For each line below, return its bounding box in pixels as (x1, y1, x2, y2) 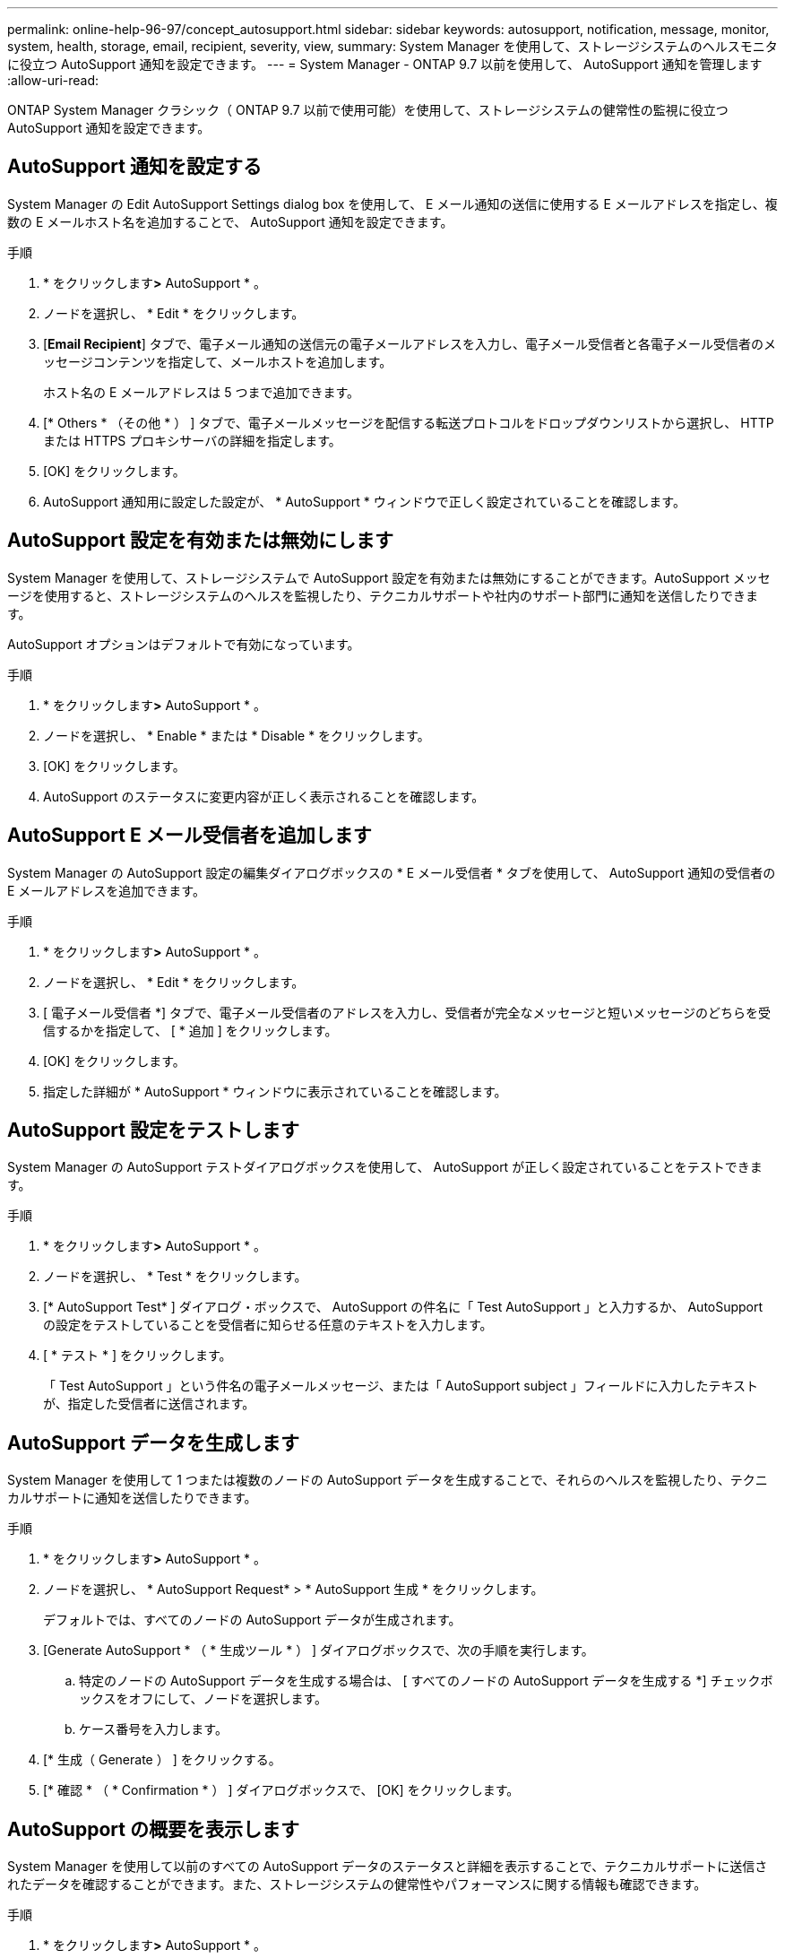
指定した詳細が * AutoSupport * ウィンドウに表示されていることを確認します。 (43, 1083, 507, 1099)
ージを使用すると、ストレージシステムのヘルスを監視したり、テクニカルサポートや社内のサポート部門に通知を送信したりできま (7, 587, 758, 603)
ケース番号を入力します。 (79, 1721, 228, 1737)
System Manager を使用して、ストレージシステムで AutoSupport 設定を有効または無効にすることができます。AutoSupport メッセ (7, 569, 771, 585)
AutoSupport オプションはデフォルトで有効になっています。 (7, 636, 360, 652)
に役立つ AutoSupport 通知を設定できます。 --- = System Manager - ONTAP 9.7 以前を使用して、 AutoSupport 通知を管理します (7, 56, 763, 72)
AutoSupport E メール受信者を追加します (7, 824, 372, 847)
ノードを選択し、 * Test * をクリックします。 (43, 1269, 307, 1285)
